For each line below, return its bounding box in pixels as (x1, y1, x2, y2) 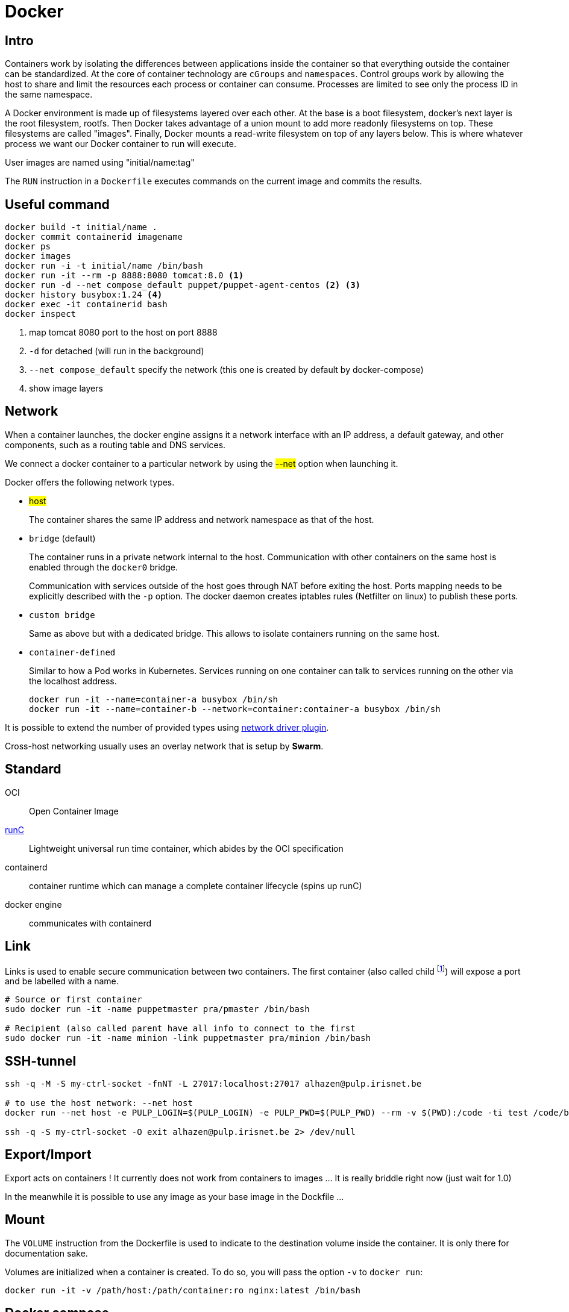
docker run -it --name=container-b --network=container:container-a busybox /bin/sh (29, 704, 441, 714)
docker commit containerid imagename (5, 232, 183, 242)
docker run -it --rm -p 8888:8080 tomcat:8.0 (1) (5, 270, 244, 281)
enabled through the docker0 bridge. (29, 561, 178, 572)
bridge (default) (29, 533, 96, 543)
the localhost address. (29, 675, 117, 686)
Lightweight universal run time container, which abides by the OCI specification (29, 843, 344, 854)
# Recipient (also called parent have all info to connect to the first (5, 1023, 356, 1034)
